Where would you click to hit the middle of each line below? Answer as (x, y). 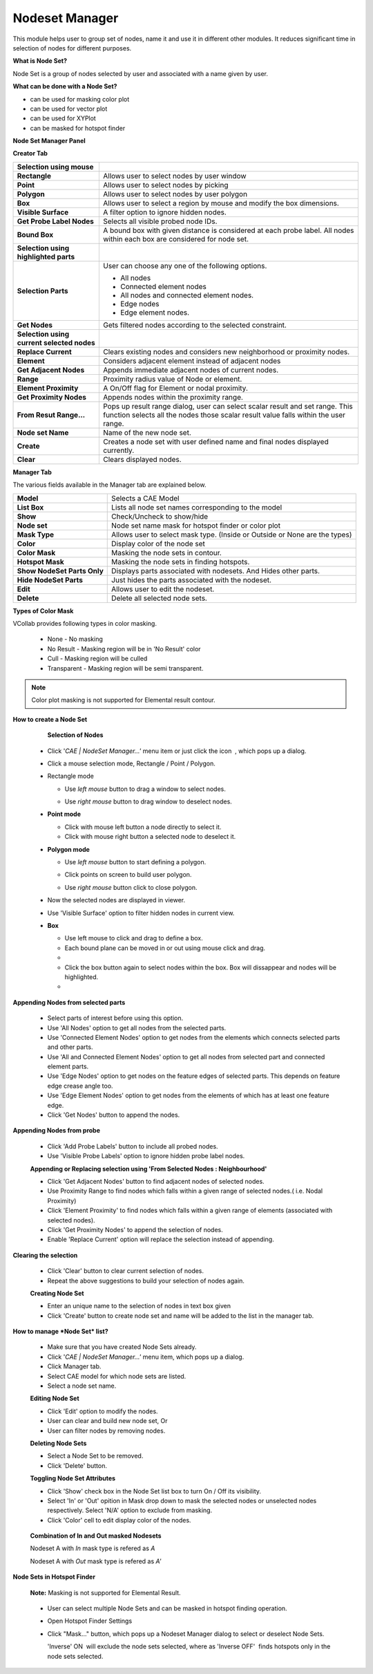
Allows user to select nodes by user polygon (175, 194)
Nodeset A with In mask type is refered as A (93, 1548)
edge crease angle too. (80, 1086)
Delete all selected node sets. (159, 598)
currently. (118, 450)
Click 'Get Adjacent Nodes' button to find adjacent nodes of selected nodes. (156, 1181)
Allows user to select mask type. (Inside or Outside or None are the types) (232, 534)
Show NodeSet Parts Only (60, 570)
